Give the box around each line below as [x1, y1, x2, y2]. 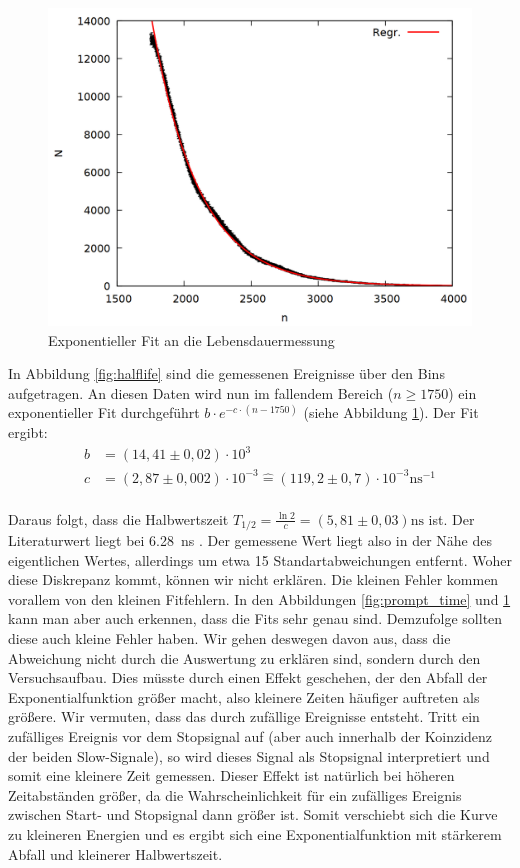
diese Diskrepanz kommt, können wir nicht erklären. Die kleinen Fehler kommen [8, 569, 499, 590]
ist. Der [428, 508, 475, 529]
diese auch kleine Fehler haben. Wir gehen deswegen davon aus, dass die [8, 628, 451, 649]
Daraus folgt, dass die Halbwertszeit [8, 508, 229, 529]
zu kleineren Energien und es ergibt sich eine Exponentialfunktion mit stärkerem [8, 824, 502, 845]
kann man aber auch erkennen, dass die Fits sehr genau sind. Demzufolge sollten [8, 608, 503, 629]
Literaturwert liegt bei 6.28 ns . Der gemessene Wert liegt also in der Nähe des [8, 530, 492, 551]
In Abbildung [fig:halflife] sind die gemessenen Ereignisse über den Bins [8, 363, 445, 384]
